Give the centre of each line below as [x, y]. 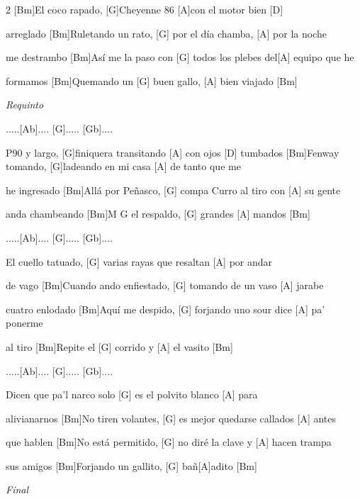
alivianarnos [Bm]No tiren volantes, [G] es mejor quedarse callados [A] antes [171, 418]
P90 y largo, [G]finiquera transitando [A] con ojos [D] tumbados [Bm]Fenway [173, 152]
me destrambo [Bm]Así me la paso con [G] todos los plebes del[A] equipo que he [180, 57]
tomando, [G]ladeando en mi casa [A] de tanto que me [123, 166]
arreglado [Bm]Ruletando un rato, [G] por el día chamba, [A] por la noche [166, 33]
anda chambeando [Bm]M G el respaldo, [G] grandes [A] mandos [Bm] [158, 214]
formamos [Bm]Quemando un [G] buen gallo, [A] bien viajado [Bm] [152, 80]
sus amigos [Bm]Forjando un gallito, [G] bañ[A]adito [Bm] [131, 465]
